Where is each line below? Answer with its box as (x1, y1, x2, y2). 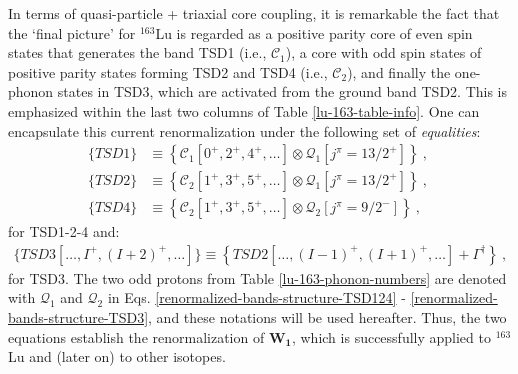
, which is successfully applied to (291, 326, 491, 347)
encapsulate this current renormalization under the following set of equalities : (8, 120, 481, 141)
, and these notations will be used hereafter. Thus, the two (148, 307, 507, 328)
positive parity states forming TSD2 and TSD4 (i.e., (8, 61, 328, 82)
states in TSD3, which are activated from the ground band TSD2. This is (57, 81, 507, 102)
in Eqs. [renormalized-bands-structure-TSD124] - (107, 287, 406, 308)
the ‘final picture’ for (8, 22, 136, 43)
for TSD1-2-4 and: (8, 221, 120, 242)
